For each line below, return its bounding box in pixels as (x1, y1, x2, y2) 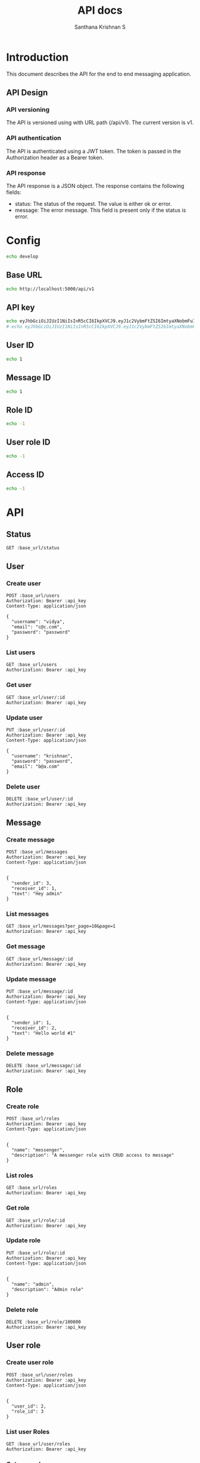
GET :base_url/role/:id (6, 1217, 65, 1224)
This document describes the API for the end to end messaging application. (6, 70, 192, 78)
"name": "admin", (11, 1281, 55, 1287)
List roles (6, 1171, 34, 1179)
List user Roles (6, 1427, 50, 1436)
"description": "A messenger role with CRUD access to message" (11, 1152, 174, 1158)
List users (6, 648, 36, 657)
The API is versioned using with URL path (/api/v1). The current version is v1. (6, 119, 194, 126)
